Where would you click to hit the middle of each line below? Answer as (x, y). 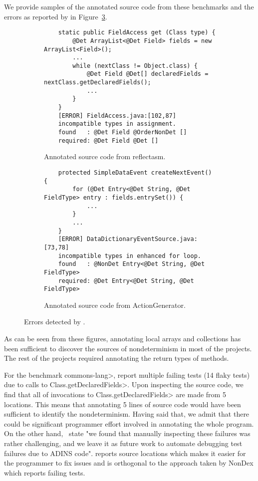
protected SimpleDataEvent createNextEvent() (135, 172)
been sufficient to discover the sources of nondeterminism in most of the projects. (128, 348)
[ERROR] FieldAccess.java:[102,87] (117, 116)
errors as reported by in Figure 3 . (56, 16)
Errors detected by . (55, 322)
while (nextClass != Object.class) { (135, 66)
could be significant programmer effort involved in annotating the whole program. (129, 423)
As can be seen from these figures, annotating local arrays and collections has (123, 338)
